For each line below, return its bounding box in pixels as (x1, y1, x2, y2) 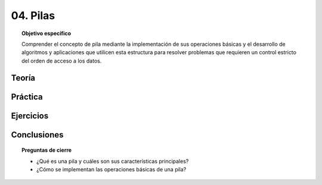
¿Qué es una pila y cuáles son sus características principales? (36, 158, 189, 165)
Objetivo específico (21, 30, 72, 37)
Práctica (11, 92, 43, 102)
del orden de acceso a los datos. (21, 57, 102, 64)
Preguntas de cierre (21, 146, 72, 154)
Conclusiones (11, 130, 64, 140)
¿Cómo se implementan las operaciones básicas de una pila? (36, 165, 187, 173)
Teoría (11, 73, 36, 83)
